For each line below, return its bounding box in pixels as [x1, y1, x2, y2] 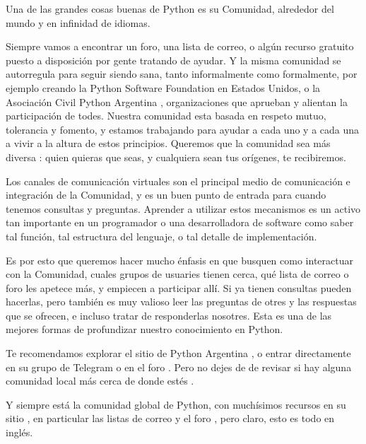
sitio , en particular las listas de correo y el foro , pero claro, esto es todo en [6, 411, 335, 426]
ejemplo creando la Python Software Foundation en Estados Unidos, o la [6, 80, 321, 95]
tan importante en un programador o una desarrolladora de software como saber [6, 215, 354, 230]
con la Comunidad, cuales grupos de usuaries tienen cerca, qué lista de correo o [6, 267, 349, 281]
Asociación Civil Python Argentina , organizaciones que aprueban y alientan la [6, 94, 348, 109]
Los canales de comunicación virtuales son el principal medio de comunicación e [6, 173, 350, 188]
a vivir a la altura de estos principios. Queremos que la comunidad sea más [6, 136, 331, 151]
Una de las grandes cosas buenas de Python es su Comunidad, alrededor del [6, 1, 334, 16]
